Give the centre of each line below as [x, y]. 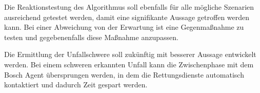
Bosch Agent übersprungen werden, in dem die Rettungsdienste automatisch [124, 74]
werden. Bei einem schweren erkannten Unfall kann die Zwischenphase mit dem [129, 64]
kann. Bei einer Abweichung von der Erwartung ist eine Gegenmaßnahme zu [124, 27]
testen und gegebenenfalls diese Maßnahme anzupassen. [91, 37]
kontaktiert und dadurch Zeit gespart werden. [76, 85]
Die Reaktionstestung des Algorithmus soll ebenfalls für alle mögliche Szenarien [129, 7]
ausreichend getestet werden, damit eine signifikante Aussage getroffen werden [127, 17]
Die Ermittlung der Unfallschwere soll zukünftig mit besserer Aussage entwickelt [130, 54]
